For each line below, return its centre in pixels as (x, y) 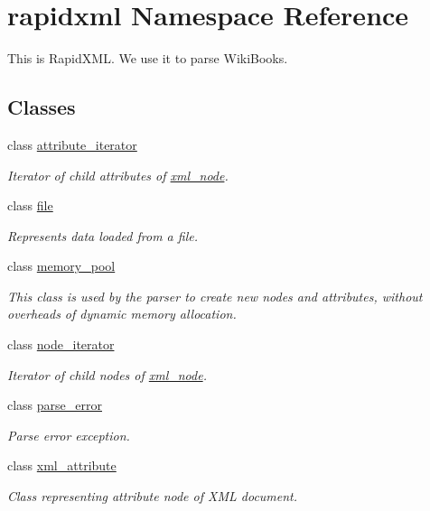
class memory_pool (61, 266)
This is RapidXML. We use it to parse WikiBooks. (148, 58)
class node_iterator (61, 344)
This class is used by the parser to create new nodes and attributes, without (215, 296)
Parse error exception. (69, 435)
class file (30, 205)
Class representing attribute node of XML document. (153, 496)
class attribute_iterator (72, 144)
